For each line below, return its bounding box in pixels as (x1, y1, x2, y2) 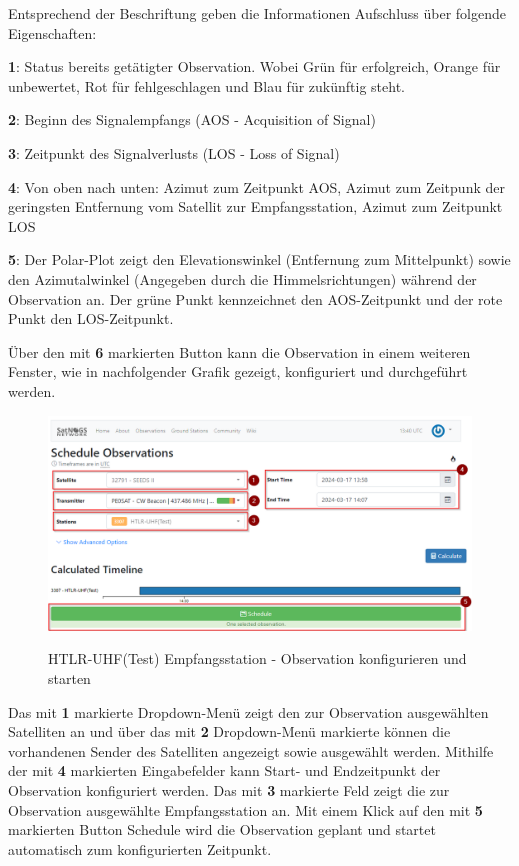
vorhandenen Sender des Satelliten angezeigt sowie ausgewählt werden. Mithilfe (8, 740, 494, 761)
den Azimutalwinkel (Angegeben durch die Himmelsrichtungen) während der (8, 268, 477, 289)
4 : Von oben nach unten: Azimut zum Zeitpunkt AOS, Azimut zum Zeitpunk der (8, 176, 505, 197)
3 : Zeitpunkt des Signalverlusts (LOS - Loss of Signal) (8, 142, 340, 163)
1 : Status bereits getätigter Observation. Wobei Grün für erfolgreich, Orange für (8, 56, 501, 77)
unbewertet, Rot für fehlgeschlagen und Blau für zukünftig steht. (8, 75, 405, 96)
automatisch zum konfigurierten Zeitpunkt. (8, 838, 272, 859)
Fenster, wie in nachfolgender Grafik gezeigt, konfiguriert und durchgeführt (8, 361, 468, 382)
